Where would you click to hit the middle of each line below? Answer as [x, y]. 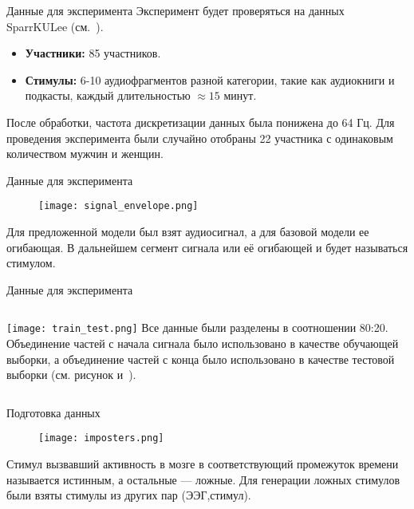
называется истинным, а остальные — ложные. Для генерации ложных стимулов [203, 479]
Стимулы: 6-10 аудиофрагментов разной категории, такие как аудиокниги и [210, 79]
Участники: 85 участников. [93, 53]
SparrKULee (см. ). [55, 26]
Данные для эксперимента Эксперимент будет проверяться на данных [175, 10]
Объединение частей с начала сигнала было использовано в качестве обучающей [203, 343]
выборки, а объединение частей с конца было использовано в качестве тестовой [201, 359]
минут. [240, 95]
